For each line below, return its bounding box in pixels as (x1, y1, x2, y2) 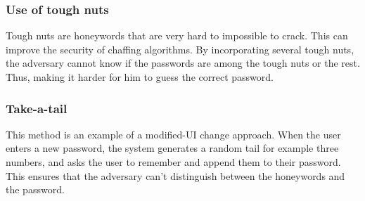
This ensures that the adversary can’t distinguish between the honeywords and (6, 168, 345, 183)
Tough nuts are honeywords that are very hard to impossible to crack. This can (6, 28, 348, 43)
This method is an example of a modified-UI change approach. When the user (6, 127, 341, 141)
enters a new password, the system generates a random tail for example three (6, 141, 339, 155)
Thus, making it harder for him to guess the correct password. (6, 70, 274, 84)
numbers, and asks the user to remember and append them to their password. (6, 155, 341, 169)
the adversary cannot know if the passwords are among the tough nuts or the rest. (6, 56, 360, 70)
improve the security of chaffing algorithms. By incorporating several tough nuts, (6, 41, 354, 56)
